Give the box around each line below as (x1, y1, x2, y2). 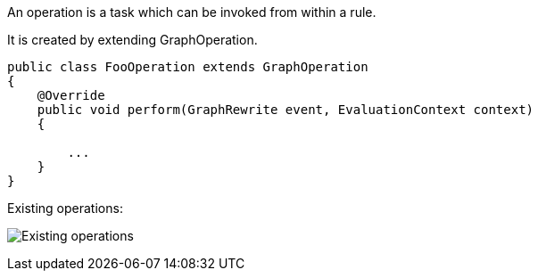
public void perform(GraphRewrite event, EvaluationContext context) (37, 102, 534, 117)
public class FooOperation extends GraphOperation (7, 60, 368, 74)
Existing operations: (7, 200, 123, 216)
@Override (37, 88, 105, 102)
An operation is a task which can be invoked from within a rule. (7, 4, 377, 20)
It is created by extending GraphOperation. (7, 32, 258, 47)
